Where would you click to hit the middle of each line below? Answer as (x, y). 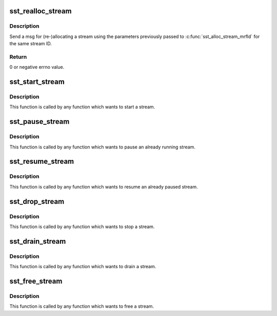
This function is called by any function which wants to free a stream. (82, 306)
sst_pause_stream (39, 122)
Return (18, 57)
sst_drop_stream (37, 201)
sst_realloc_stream (41, 11)
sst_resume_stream (42, 162)
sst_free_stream (36, 281)
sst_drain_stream (38, 241)
